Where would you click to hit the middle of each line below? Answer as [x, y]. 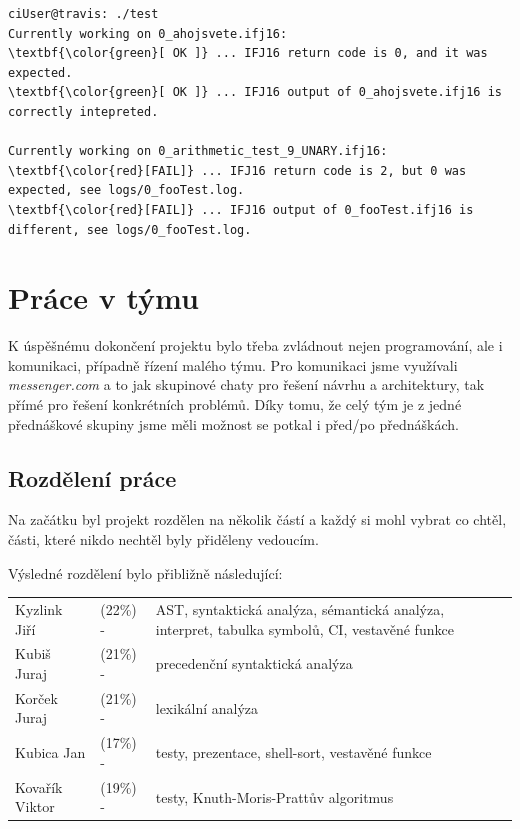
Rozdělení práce [92, 477]
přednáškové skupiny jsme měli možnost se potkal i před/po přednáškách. [233, 423]
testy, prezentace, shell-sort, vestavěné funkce [293, 752]
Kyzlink [39, 608]
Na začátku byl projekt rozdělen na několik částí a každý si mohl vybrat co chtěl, [257, 519]
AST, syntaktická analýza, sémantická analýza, [300, 608]
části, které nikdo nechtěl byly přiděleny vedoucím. [163, 539]
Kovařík [39, 786]
